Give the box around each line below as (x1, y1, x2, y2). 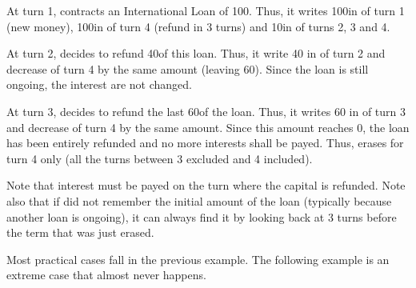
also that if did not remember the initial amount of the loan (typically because (6, 192, 392, 209)
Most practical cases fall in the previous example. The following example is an (6, 250, 390, 267)
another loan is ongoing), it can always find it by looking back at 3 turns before (6, 208, 397, 225)
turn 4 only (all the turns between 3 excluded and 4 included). (6, 150, 313, 166)
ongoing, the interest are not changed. (6, 76, 192, 93)
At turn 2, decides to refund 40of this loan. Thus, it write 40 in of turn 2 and (6, 45, 386, 62)
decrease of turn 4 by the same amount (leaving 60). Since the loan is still (6, 60, 369, 77)
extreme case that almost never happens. (6, 266, 206, 283)
